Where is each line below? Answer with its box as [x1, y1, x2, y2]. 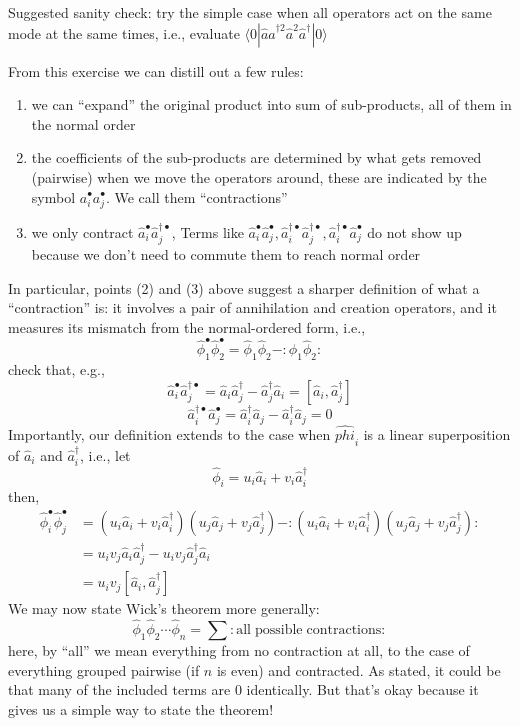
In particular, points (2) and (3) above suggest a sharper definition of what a [8, 277, 480, 298]
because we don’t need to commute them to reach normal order [31, 244, 421, 265]
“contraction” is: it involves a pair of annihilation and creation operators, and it [8, 297, 497, 318]
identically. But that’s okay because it [246, 679, 479, 700]
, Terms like [171, 221, 244, 242]
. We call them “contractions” [105, 186, 288, 207]
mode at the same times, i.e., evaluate [8, 22, 240, 43]
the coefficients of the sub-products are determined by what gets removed [31, 147, 482, 168]
